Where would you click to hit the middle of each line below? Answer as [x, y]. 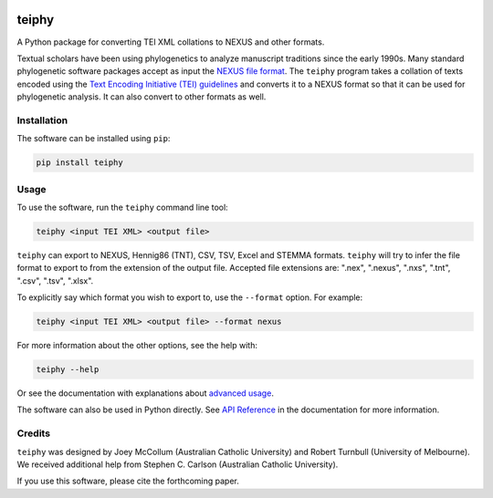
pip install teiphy [79, 163]
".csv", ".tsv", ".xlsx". [55, 280]
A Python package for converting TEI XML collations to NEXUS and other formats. [171, 42]
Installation [42, 120]
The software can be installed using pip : [94, 139]
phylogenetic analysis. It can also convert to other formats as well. [142, 97]
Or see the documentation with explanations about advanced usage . [145, 393]
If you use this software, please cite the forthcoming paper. [128, 481]
